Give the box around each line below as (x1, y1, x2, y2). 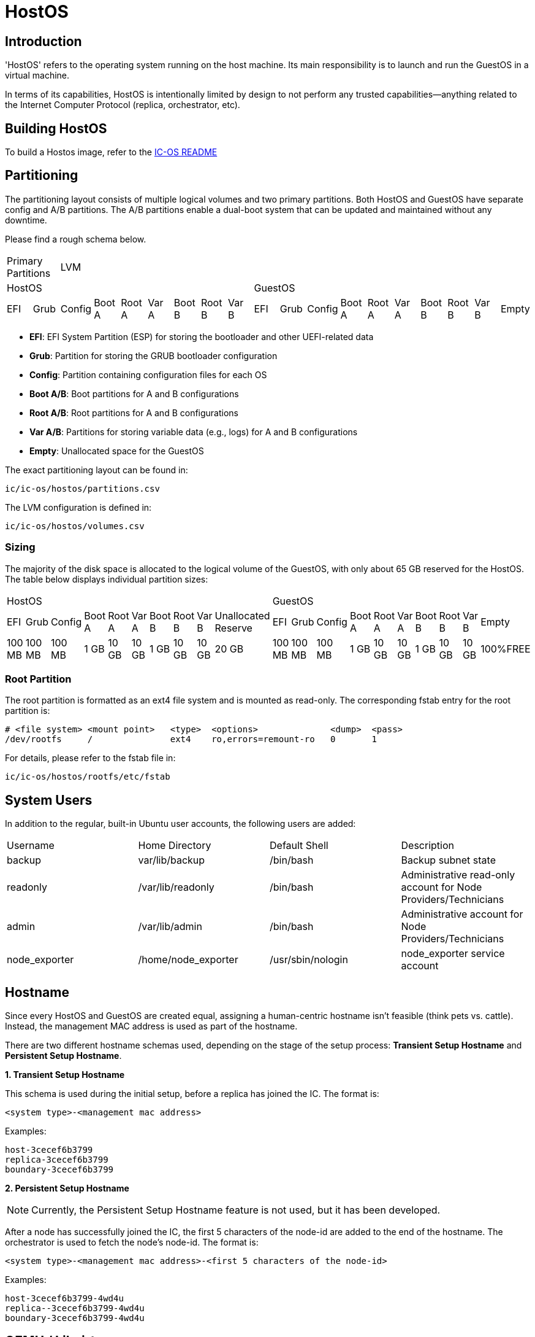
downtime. (5, 214, 47, 225)
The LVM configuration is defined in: (5, 502, 152, 513)
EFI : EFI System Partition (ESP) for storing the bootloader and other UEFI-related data (29, 331, 374, 342)
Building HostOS (5, 120, 107, 136)
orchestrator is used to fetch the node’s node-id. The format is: (5, 1237, 259, 1248)
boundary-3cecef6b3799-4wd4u (5, 1313, 145, 1323)
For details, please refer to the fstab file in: (5, 753, 176, 764)
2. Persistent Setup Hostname (5, 1183, 129, 1194)
